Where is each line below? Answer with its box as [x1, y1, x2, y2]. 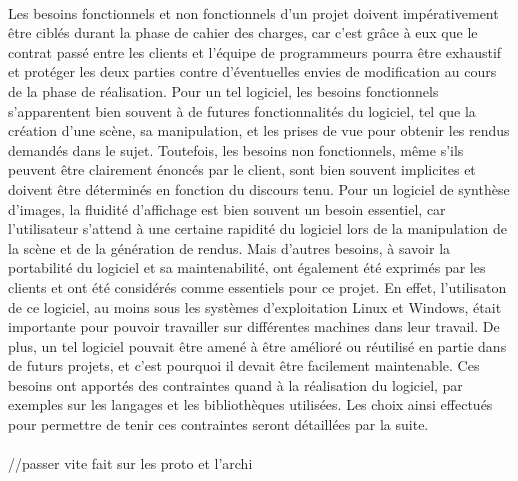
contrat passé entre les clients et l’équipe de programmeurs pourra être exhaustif [8, 41, 502, 62]
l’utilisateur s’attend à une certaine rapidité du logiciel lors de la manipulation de [8, 218, 507, 239]
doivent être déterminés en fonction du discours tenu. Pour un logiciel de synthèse [8, 178, 510, 199]
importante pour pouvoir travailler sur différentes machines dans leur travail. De [8, 316, 500, 337]
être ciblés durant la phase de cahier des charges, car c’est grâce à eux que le [8, 22, 478, 43]
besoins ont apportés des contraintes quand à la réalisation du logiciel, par [8, 374, 463, 395]
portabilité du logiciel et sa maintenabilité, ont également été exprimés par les [8, 257, 486, 278]
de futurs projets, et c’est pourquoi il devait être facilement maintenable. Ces [8, 355, 480, 376]
